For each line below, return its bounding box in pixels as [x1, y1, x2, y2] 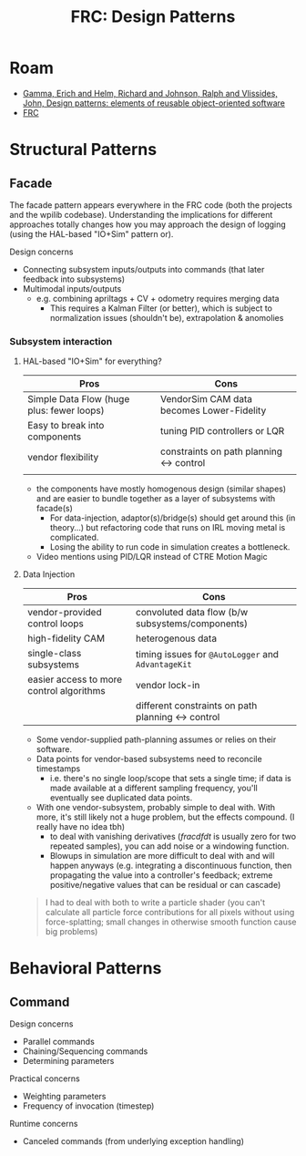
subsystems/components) [135, 617, 249, 630]
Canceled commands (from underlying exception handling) [22, 1136, 244, 1147]
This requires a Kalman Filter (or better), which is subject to [49, 303, 273, 314]
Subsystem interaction [9, 335, 113, 347]
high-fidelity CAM [26, 632, 106, 645]
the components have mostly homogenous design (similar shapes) [36, 483, 287, 494]
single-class [26, 647, 82, 660]
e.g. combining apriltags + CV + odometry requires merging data [36, 293, 280, 304]
